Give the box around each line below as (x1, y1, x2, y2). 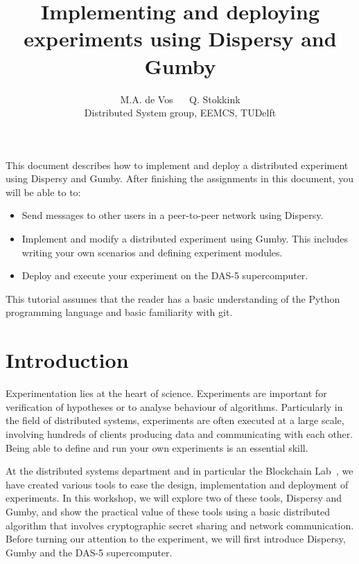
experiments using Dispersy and (24, 24, 337, 53)
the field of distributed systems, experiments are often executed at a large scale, (6, 413, 344, 428)
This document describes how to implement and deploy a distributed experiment (6, 157, 349, 172)
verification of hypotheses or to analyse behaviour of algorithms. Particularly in (6, 399, 343, 414)
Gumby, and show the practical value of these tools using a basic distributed (6, 504, 331, 518)
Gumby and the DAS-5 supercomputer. (6, 545, 173, 559)
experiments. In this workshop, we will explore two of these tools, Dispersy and (6, 491, 342, 505)
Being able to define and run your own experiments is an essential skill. (6, 440, 308, 455)
